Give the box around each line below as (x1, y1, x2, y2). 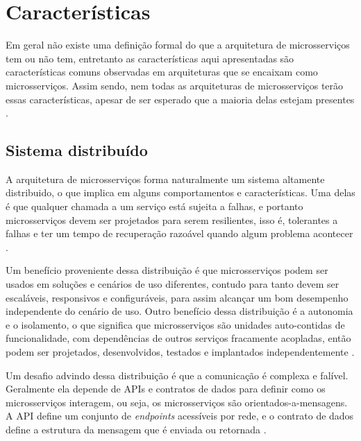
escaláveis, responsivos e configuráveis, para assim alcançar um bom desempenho (6, 290, 349, 304)
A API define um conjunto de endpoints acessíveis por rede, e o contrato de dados (6, 408, 354, 423)
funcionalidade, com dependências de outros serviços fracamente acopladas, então (6, 331, 351, 345)
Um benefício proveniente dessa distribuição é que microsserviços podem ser (6, 263, 328, 277)
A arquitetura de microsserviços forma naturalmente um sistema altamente (6, 171, 325, 186)
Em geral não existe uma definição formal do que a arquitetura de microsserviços (6, 37, 350, 52)
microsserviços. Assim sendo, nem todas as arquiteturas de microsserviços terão (6, 78, 344, 92)
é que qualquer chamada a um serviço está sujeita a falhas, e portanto (6, 199, 303, 214)
